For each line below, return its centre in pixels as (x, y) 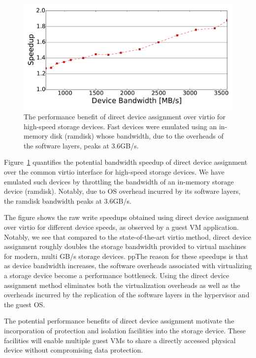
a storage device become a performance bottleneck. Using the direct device (117, 275)
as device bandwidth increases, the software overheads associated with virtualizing (128, 266)
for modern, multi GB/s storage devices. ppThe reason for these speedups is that (126, 256)
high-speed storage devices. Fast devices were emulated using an (120, 126)
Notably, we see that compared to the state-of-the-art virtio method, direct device (128, 236)
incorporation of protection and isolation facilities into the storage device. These (125, 330)
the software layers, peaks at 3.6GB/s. (81, 145)
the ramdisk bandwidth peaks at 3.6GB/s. (68, 200)
